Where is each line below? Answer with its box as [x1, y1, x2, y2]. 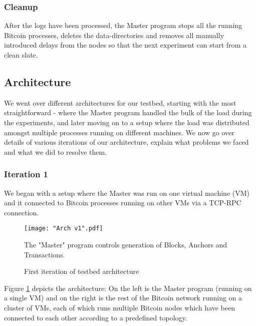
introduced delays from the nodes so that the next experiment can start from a [4, 40, 246, 50]
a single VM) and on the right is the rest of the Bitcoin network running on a [4, 292, 242, 303]
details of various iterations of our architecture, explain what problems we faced [4, 137, 249, 147]
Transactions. [24, 249, 65, 259]
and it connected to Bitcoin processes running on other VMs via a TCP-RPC [4, 197, 241, 208]
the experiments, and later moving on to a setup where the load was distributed [4, 117, 249, 127]
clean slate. [4, 50, 38, 60]
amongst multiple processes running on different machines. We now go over [4, 127, 234, 137]
